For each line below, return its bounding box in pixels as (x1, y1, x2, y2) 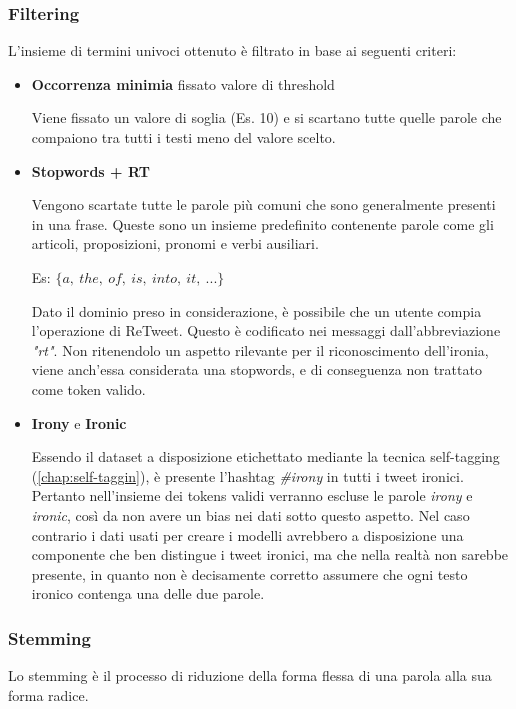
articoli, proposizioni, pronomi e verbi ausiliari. (31, 233, 319, 254)
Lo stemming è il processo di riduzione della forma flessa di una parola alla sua (8, 665, 492, 686)
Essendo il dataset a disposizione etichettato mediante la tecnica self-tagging (31, 446, 500, 467)
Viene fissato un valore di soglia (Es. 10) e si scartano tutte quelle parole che (31, 107, 502, 128)
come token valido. (31, 378, 146, 399)
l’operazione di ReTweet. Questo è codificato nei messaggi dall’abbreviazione (31, 320, 501, 341)
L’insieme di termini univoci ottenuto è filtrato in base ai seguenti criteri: (8, 40, 457, 61)
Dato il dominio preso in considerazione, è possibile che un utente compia (31, 300, 482, 321)
